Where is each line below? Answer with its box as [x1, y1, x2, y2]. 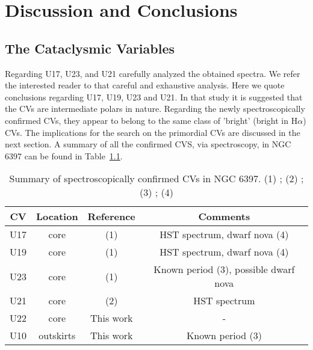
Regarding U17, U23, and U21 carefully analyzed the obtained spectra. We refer [5, 67, 300, 79]
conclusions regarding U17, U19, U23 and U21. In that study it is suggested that [5, 90, 303, 103]
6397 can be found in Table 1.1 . [5, 149, 123, 162]
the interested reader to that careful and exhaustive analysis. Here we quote [5, 79, 285, 91]
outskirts [39, 328, 76, 343]
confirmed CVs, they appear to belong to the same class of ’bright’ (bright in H [5, 114, 298, 126]
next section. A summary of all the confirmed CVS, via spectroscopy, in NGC [5, 138, 291, 150]
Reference [87, 209, 135, 224]
